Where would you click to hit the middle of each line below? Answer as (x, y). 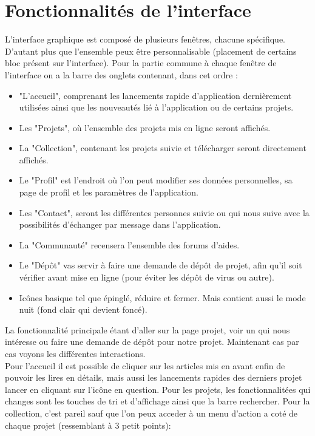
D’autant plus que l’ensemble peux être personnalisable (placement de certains (151, 51)
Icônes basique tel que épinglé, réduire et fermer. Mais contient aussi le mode (162, 297)
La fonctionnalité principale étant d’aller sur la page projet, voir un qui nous (147, 329)
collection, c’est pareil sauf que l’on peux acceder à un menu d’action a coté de (151, 413)
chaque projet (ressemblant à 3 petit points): (88, 425)
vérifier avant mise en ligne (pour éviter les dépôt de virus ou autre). (147, 277)
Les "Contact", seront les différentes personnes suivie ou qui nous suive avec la (164, 212)
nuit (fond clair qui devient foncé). (83, 309)
